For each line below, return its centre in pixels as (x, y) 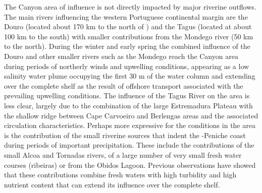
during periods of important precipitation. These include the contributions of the (129, 145)
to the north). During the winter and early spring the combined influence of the (127, 46)
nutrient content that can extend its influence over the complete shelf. (112, 184)
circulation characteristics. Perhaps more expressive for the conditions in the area (130, 125)
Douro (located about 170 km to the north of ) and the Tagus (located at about (128, 26)
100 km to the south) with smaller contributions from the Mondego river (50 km (129, 36)
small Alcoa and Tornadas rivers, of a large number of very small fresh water (123, 154)
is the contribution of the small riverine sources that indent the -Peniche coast (125, 135)
